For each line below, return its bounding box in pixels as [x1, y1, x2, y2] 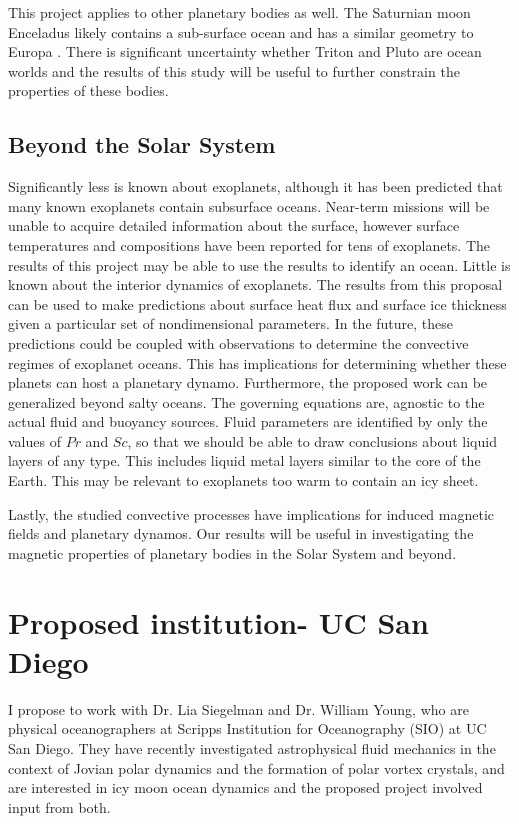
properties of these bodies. [8, 80, 169, 101]
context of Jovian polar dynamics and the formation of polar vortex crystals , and [8, 757, 505, 778]
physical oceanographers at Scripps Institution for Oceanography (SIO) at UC [8, 718, 487, 739]
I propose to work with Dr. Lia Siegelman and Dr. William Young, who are [8, 698, 469, 719]
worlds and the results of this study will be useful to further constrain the [8, 60, 460, 81]
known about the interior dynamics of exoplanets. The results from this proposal [8, 274, 503, 295]
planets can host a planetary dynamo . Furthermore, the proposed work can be [8, 372, 488, 393]
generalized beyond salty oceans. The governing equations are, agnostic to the [8, 391, 485, 412]
